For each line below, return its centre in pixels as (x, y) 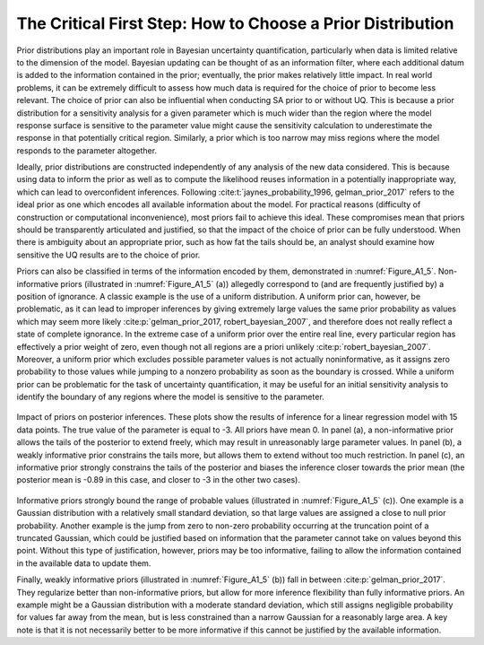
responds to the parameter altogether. (86, 150)
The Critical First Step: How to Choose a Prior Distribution (235, 23)
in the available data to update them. (84, 563)
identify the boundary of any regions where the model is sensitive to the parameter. (170, 397)
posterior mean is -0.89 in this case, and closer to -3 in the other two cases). (158, 480)
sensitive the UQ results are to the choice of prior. (108, 255)
